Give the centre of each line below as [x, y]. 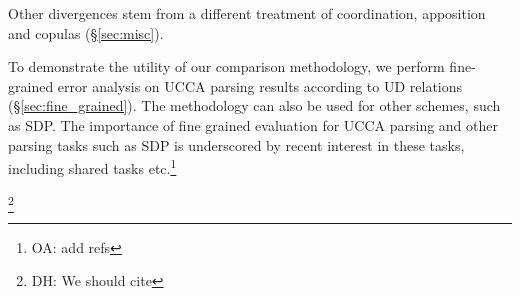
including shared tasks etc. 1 [92, 166]
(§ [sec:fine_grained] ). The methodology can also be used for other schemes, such [254, 105]
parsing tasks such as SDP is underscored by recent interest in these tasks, [236, 144]
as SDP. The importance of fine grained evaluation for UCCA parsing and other [253, 124]
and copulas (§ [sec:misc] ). [86, 32]
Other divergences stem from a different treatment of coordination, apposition [247, 13]
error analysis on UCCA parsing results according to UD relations [260, 85]
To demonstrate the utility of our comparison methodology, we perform [226, 66]
